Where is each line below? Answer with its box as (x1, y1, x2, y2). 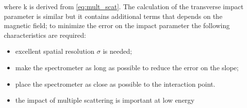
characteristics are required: (4, 30, 86, 40)
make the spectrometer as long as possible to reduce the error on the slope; (15, 62, 239, 72)
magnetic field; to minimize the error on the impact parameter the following (4, 20, 230, 31)
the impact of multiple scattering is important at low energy (15, 95, 195, 105)
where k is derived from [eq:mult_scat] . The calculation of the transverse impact (4, 1, 244, 11)
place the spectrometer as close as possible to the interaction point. (15, 78, 215, 89)
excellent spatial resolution (15, 46, 95, 56)
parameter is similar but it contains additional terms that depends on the (4, 11, 223, 21)
